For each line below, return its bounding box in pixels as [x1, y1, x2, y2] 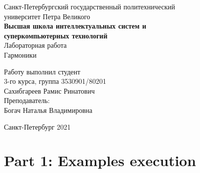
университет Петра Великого [4, 11, 90, 21]
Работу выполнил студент [4, 66, 80, 76]
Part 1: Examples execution [4, 150, 196, 171]
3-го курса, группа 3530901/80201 [4, 76, 106, 86]
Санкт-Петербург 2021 [4, 121, 71, 132]
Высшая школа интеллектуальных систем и [4, 21, 146, 31]
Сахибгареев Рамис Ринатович [4, 85, 95, 96]
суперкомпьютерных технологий [4, 30, 108, 40]
